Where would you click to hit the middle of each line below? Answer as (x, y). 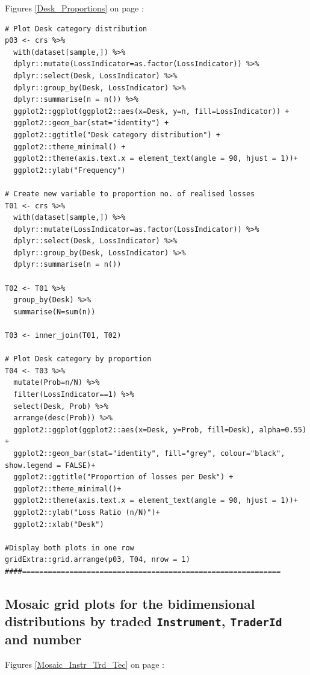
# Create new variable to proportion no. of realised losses (130, 194)
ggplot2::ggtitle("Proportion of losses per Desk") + (123, 477)
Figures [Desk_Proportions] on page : (74, 8)
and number (43, 639)
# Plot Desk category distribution (76, 29)
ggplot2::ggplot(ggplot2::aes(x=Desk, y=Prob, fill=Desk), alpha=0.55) (160, 430)
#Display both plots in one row (70, 548)
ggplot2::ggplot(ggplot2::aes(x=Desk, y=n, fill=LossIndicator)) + (151, 111)
